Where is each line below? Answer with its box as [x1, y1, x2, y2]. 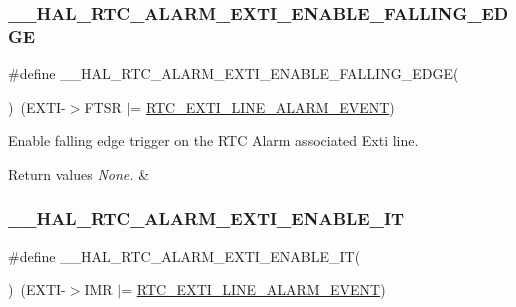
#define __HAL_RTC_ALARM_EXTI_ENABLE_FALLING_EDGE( [8, 63, 459, 84]
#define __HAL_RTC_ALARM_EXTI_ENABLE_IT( [8, 245, 361, 266]
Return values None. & [8, 163, 150, 184]
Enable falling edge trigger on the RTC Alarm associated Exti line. [8, 130, 419, 151]
